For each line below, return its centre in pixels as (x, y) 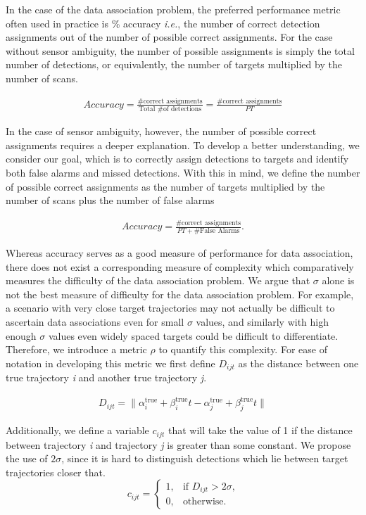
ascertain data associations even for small (95, 321)
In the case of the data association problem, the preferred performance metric (173, 9)
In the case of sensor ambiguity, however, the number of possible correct (161, 131)
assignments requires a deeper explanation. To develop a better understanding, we (183, 145)
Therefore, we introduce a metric (76, 349)
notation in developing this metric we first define (111, 363)
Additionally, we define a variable (77, 430)
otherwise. (204, 502)
